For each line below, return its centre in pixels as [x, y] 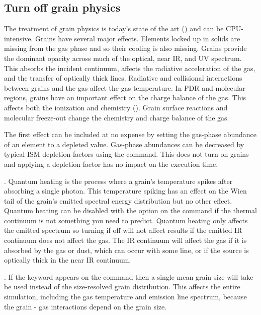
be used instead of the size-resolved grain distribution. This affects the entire [122, 287]
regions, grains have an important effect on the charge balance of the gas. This [125, 98]
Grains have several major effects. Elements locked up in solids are [138, 38]
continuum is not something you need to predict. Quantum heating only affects [126, 220]
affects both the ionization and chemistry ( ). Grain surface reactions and [116, 107]
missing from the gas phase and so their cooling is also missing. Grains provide [125, 48]
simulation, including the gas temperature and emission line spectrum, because [125, 297]
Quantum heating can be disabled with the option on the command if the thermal [130, 210]
